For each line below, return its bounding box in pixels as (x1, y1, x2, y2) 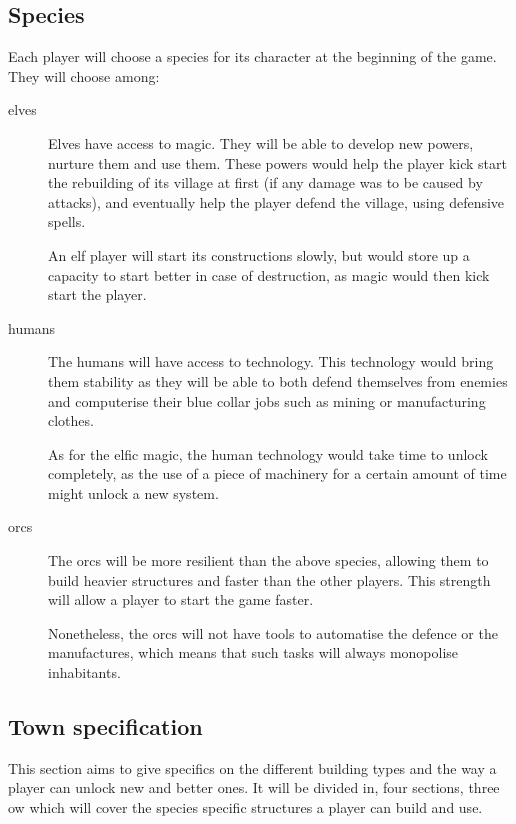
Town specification (8, 711, 203, 742)
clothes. (48, 410, 94, 431)
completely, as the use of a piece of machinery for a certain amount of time (48, 463, 507, 484)
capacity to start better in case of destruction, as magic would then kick (48, 264, 490, 285)
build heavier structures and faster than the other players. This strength (48, 569, 491, 590)
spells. (48, 211, 86, 232)
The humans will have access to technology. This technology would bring (48, 351, 494, 372)
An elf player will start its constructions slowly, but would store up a (48, 244, 470, 265)
